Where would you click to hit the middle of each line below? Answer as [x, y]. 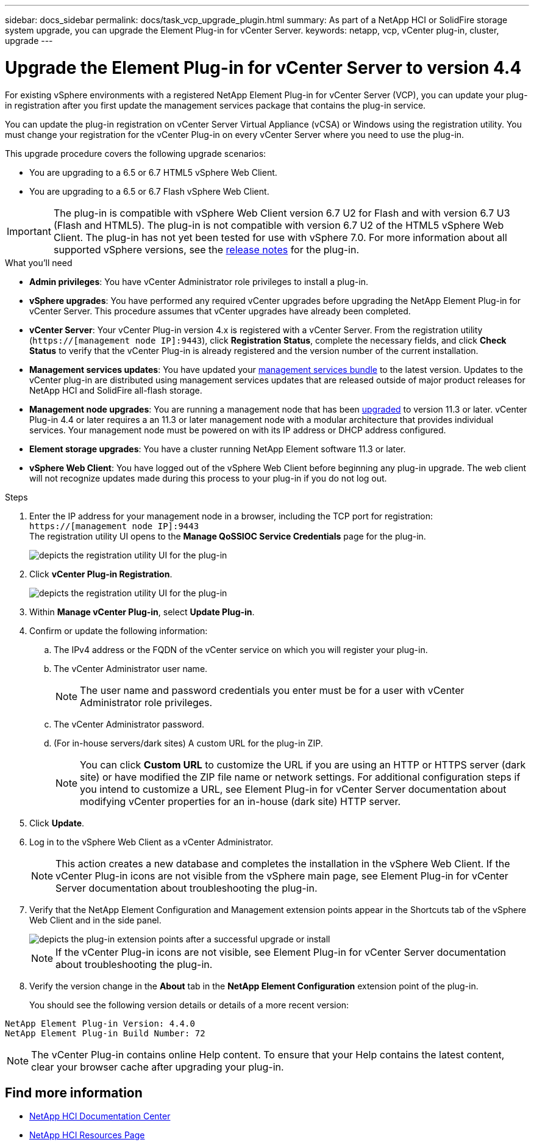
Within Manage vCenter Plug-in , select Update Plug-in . [142, 612]
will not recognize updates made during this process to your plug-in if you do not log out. [208, 478]
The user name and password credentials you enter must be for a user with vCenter [272, 690]
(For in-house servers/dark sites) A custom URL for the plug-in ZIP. [188, 743]
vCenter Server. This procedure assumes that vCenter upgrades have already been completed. [220, 311]
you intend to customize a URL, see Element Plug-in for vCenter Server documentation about [293, 789]
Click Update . [57, 823]
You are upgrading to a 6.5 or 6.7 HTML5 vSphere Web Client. [153, 172]
